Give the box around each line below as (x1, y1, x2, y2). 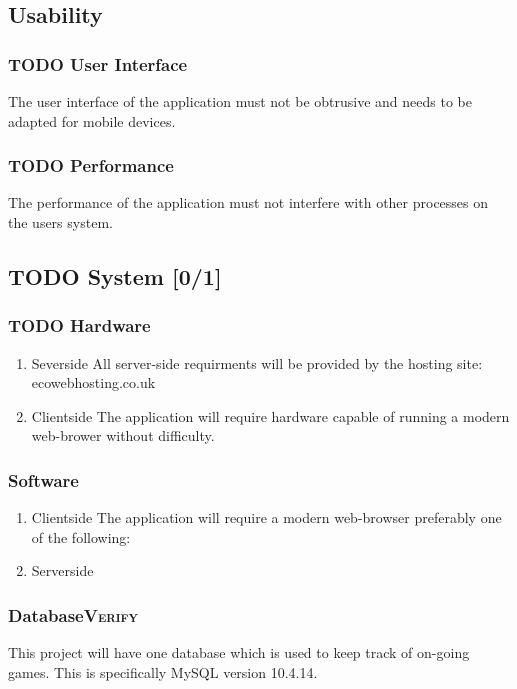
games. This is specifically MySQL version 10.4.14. (8, 661, 318, 682)
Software (8, 467, 79, 492)
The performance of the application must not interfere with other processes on (8, 192, 489, 213)
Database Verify (8, 602, 139, 627)
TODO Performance (8, 153, 174, 178)
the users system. (8, 212, 113, 232)
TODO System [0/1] (8, 260, 222, 291)
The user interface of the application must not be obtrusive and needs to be (8, 91, 472, 111)
